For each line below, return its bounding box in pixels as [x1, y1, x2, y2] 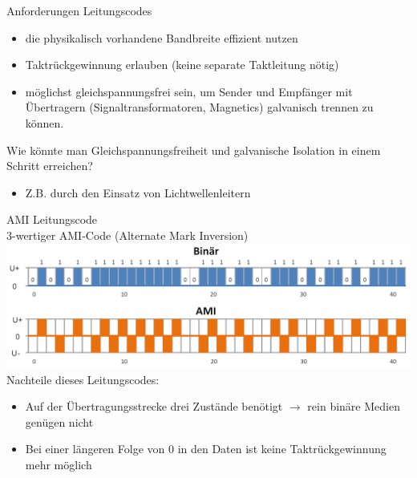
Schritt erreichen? [6, 157, 93, 174]
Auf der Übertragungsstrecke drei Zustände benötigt [25, 398, 283, 415]
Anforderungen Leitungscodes [6, 2, 152, 18]
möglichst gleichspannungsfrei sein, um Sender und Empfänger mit [25, 83, 353, 99]
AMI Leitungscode [6, 211, 98, 228]
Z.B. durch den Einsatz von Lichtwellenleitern [25, 184, 251, 201]
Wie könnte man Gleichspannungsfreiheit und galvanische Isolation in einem [6, 141, 381, 158]
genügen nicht [25, 413, 94, 430]
